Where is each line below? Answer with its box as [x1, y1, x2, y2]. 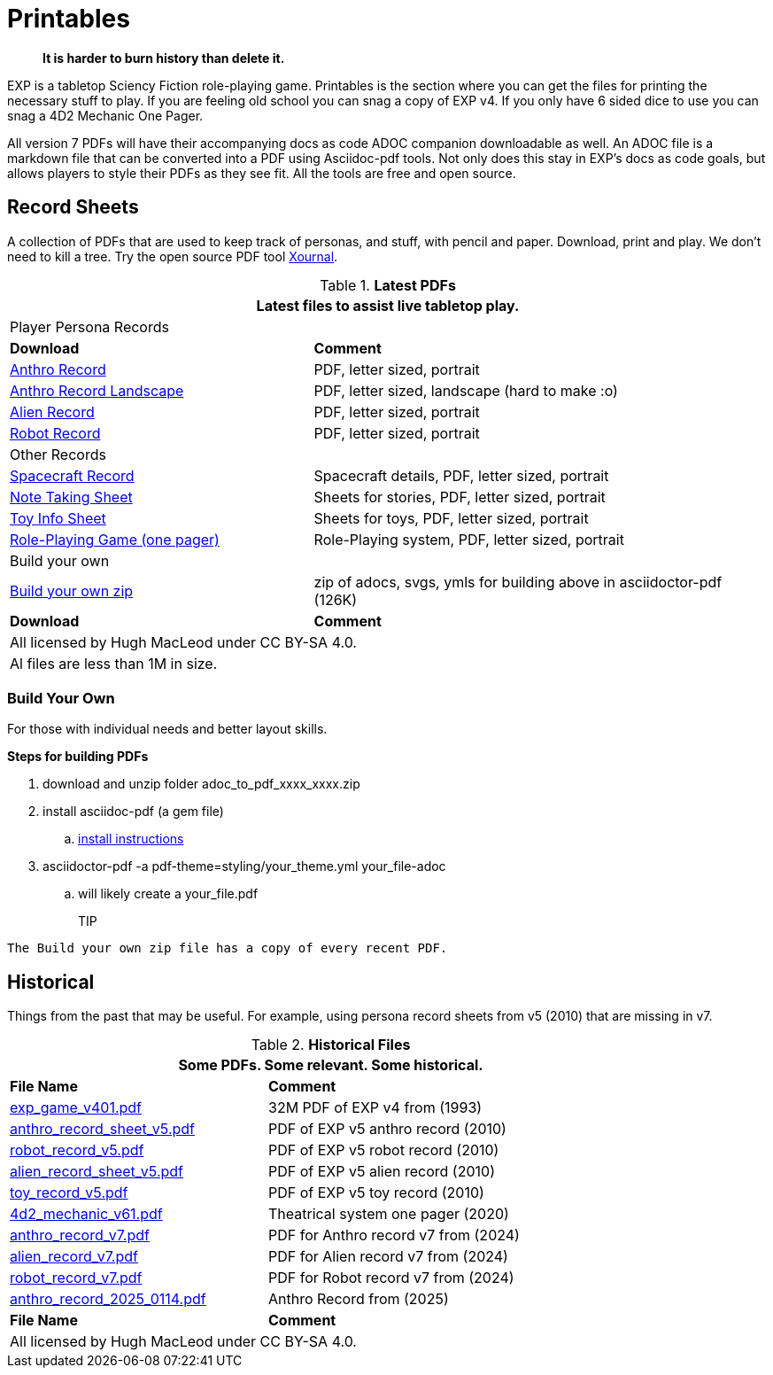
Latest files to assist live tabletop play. [256, 296, 520, 315]
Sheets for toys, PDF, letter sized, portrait [313, 509, 589, 527]
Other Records [10, 445, 106, 463]
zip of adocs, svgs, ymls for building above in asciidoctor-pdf [313, 572, 723, 591]
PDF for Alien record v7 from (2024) [268, 1247, 508, 1266]
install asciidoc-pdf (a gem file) [43, 804, 224, 820]
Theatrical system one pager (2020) [268, 1205, 509, 1224]
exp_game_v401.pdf [10, 1099, 143, 1117]
